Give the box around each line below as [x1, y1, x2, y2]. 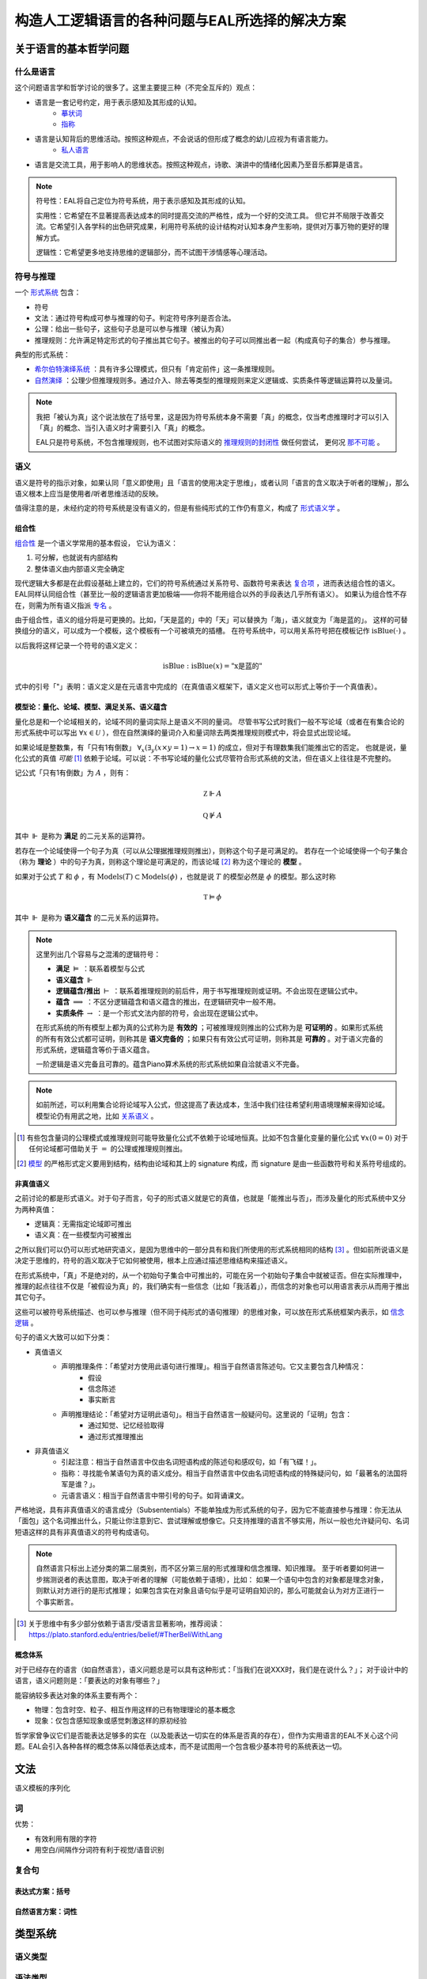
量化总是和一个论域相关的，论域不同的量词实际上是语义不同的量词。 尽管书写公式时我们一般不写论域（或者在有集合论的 [14, 716, 405, 726]
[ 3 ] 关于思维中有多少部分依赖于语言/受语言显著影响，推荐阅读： [17, 1619, 225, 1628]
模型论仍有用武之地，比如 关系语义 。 [36, 1111, 158, 1120]
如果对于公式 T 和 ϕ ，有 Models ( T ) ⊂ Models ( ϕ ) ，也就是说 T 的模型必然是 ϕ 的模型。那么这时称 [14, 872, 336, 881]
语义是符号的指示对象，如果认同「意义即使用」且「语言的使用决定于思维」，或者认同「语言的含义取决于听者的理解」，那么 [14, 477, 410, 487]
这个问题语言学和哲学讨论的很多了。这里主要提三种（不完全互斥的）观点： [14, 83, 257, 93]
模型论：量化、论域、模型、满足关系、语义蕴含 [14, 702, 168, 712]
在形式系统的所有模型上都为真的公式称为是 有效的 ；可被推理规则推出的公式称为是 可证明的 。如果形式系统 [36, 1023, 384, 1032]
